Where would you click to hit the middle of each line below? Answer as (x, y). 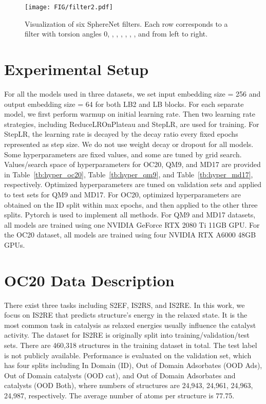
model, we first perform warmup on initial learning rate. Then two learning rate (130, 114)
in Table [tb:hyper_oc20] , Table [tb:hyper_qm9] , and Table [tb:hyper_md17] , (129, 174)
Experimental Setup (77, 69)
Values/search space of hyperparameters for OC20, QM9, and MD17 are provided (132, 164)
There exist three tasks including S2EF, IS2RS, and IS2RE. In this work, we (125, 305)
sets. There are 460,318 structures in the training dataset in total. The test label (131, 345)
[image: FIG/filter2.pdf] (69, 7)
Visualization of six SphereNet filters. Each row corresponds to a (126, 23)
